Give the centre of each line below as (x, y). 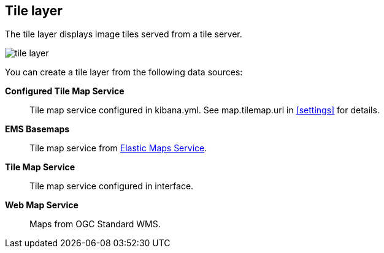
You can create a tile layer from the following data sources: (124, 72)
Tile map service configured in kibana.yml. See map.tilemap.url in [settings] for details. (205, 110)
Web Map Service (42, 205)
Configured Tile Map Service (65, 91)
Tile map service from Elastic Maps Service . (118, 148)
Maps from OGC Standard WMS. (95, 224)
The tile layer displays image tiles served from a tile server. (124, 34)
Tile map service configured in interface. (112, 186)
